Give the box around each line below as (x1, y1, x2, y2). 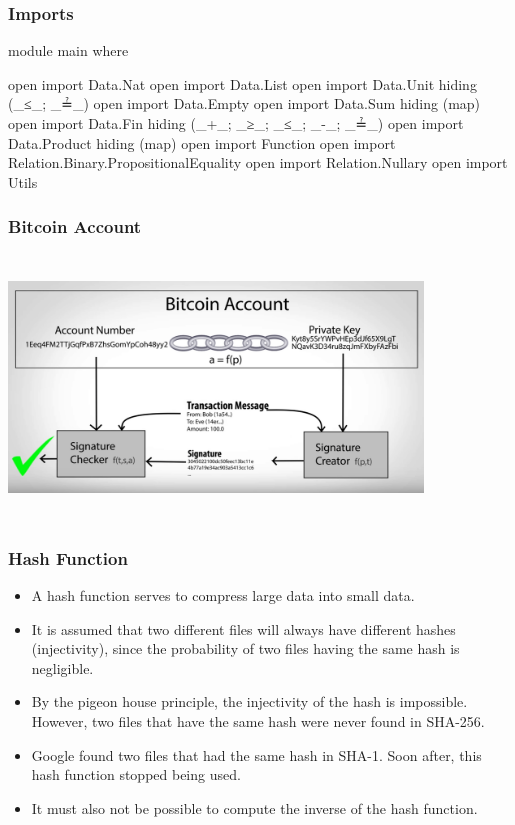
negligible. (31, 657, 94, 678)
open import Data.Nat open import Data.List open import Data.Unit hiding (8, 73, 477, 94)
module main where (8, 40, 129, 61)
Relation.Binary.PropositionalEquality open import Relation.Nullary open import (8, 152, 508, 173)
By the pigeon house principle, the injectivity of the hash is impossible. (31, 691, 468, 712)
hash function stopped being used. (31, 764, 241, 785)
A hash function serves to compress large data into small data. (31, 584, 415, 605)
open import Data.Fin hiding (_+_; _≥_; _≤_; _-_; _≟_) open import (8, 113, 464, 133)
